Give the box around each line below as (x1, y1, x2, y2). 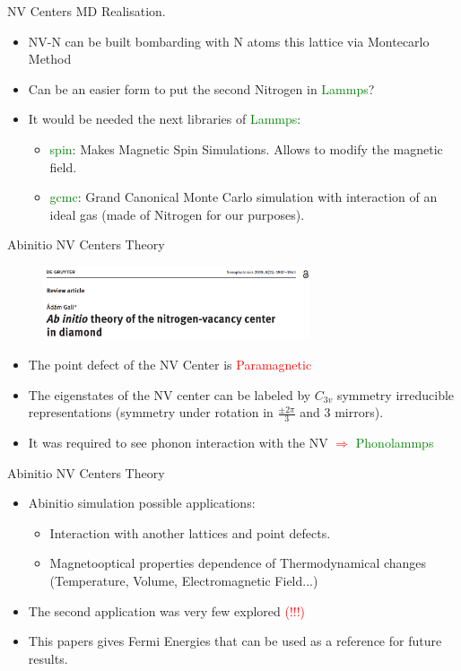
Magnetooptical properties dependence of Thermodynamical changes (49, 553, 427, 572)
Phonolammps (355, 432, 434, 451)
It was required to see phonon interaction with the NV (28, 432, 328, 451)
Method (28, 49, 72, 68)
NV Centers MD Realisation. (7, 2, 166, 20)
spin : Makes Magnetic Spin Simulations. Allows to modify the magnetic (49, 139, 443, 158)
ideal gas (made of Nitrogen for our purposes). (49, 205, 305, 223)
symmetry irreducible (336, 385, 455, 404)
